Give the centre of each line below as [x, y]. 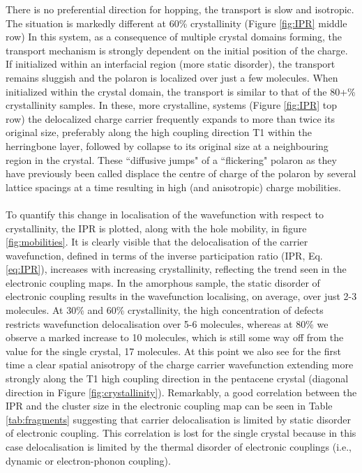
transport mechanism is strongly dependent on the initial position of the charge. [177, 50]
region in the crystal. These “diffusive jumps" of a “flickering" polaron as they [171, 159]
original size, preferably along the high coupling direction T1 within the [159, 132]
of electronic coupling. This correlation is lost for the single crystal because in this [181, 433]
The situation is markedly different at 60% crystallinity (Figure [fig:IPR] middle [176, 23]
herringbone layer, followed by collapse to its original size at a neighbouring [167, 145]
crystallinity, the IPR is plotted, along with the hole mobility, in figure [156, 228]
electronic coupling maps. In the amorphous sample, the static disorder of [163, 282]
